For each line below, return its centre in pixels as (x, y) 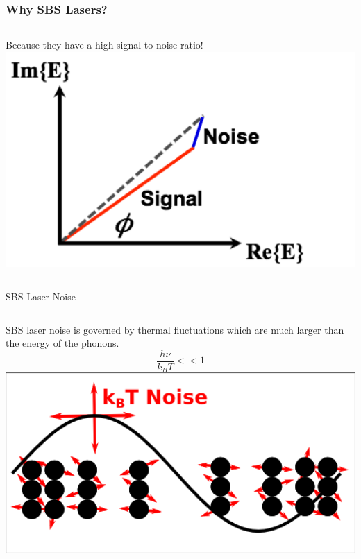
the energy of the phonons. (62, 343)
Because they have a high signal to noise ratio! (104, 45)
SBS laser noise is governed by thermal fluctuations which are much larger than (175, 329)
